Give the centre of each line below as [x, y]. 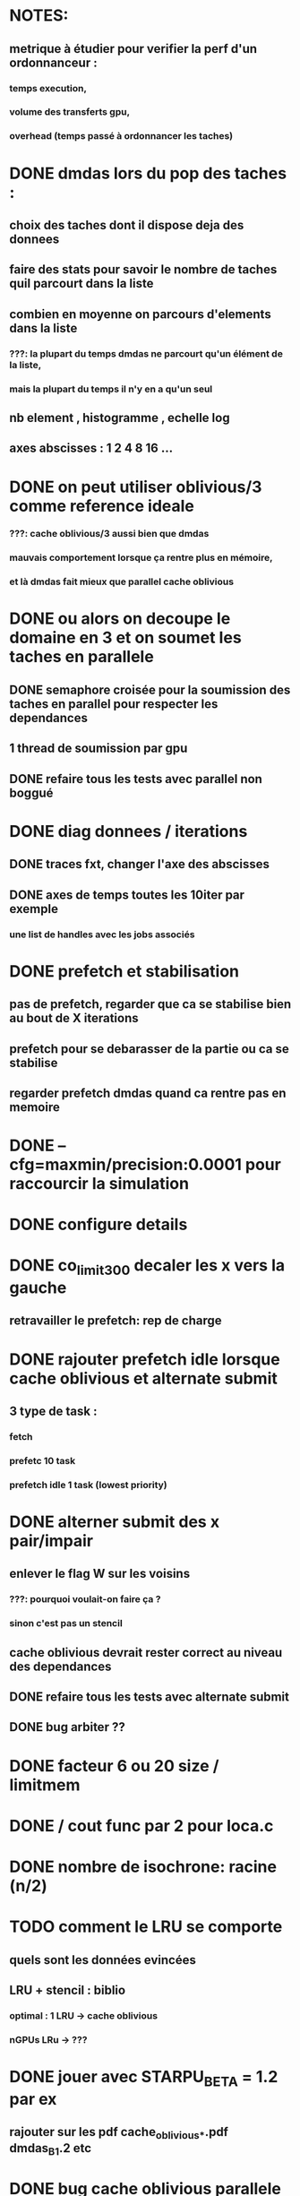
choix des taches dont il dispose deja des [127, 225]
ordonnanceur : [53, 62]
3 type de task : [53, 1412]
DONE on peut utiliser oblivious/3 [136, 487]
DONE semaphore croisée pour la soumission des [150, 689]
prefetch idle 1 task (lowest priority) [88, 1485]
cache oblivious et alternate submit [143, 1378]
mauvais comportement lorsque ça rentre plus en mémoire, [141, 558]
